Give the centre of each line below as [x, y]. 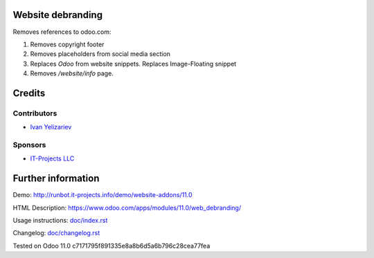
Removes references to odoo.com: [62, 32]
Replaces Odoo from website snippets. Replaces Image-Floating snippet [133, 64]
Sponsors [29, 145]
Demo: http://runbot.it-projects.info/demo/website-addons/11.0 [103, 195]
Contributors [35, 113]
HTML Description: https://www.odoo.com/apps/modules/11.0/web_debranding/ [127, 208]
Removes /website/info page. [72, 73]
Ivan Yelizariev [51, 127]
